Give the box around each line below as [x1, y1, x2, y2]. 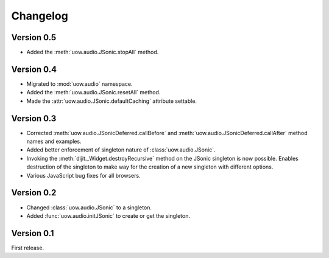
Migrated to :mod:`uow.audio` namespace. [26, 80, 133, 88]
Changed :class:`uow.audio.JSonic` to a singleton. [26, 204, 152, 211]
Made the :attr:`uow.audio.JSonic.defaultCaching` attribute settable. [26, 97, 197, 105]
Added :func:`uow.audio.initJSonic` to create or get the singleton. [26, 212, 190, 219]
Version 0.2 [11, 187, 57, 198]
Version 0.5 [11, 32, 57, 43]
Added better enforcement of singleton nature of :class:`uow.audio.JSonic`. [26, 146, 216, 153]
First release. [11, 244, 44, 251]
